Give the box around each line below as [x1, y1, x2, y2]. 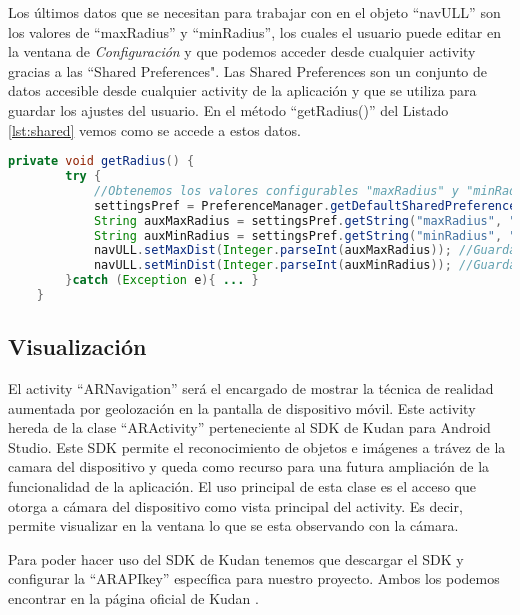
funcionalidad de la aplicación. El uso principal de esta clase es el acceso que [8, 476, 477, 497]
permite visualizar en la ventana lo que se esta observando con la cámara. [8, 515, 459, 536]
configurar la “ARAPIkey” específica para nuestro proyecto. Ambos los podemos [8, 568, 500, 589]
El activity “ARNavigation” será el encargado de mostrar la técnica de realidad [8, 378, 494, 399]
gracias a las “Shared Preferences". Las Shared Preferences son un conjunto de [8, 60, 488, 81]
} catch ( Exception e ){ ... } [65, 273, 259, 288]
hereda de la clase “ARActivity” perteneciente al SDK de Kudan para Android [8, 417, 491, 438]
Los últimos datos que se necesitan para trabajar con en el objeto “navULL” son [8, 2, 501, 22]
